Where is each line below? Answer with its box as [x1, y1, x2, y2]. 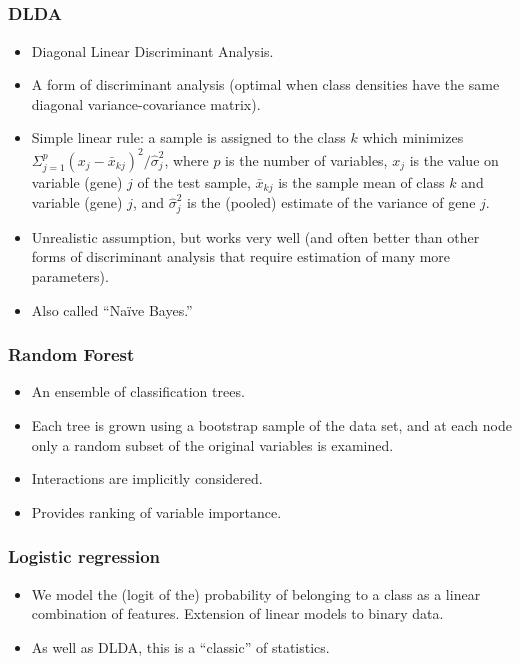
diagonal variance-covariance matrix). [31, 93, 261, 114]
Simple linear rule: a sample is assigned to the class [31, 127, 346, 148]
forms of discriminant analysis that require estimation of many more [31, 246, 451, 267]
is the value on [409, 149, 499, 170]
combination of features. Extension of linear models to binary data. [31, 603, 444, 624]
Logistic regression [8, 544, 161, 569]
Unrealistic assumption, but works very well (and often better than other [31, 226, 480, 247]
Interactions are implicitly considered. [31, 468, 263, 489]
